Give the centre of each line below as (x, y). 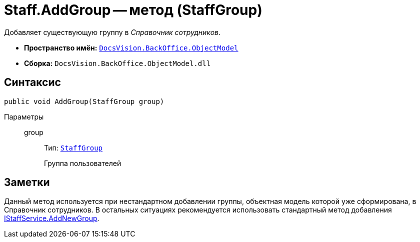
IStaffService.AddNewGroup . (52, 218)
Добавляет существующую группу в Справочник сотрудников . (112, 32)
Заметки (27, 182)
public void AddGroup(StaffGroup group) (84, 101)
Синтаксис (32, 82)
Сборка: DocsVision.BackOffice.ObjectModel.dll (117, 63)
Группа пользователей (83, 163)
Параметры (24, 116)
